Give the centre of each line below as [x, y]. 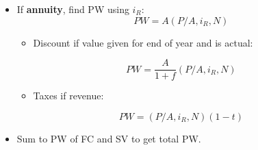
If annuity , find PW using [73, 9]
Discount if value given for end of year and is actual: [143, 42]
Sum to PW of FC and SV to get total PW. [109, 138]
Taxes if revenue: [68, 96]
